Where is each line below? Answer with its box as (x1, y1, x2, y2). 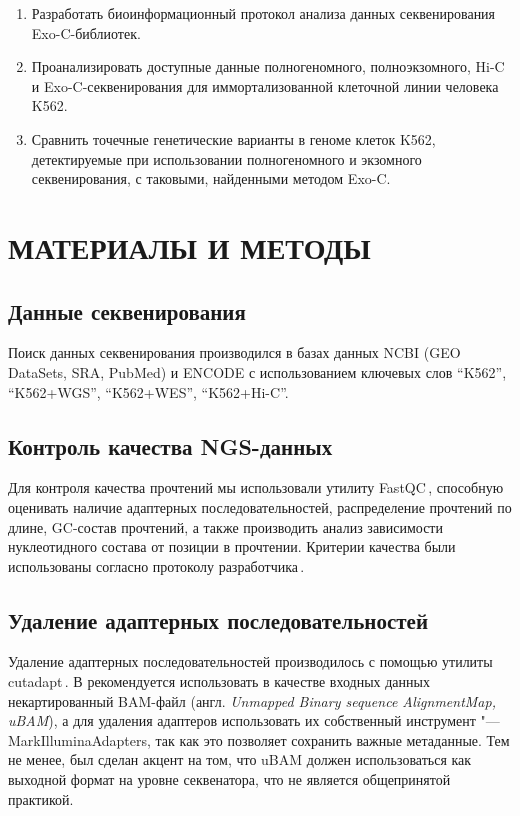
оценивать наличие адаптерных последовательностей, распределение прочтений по (8, 496, 512, 517)
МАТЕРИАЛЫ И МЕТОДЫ (8, 226, 371, 267)
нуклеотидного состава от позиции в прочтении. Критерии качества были (8, 536, 456, 557)
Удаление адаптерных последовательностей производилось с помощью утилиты (8, 651, 493, 672)
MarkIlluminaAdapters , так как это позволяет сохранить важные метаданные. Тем (8, 729, 510, 750)
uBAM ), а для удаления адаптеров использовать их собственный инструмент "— (8, 710, 500, 731)
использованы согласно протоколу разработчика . (8, 555, 305, 576)
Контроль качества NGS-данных (8, 430, 333, 461)
